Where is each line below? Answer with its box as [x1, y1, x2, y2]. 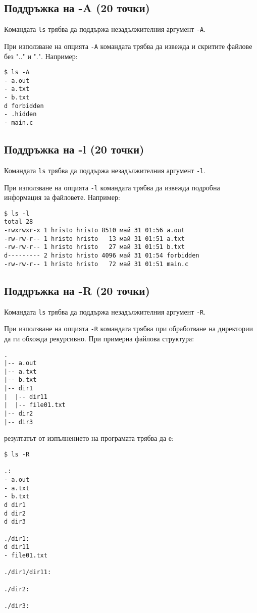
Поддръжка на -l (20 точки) [4, 141, 144, 157]
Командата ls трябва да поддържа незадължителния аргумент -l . [4, 165, 206, 175]
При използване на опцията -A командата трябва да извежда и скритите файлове [4, 40, 252, 51]
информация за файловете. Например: [4, 192, 120, 202]
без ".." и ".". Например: [4, 50, 78, 61]
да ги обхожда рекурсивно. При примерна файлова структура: [4, 333, 194, 343]
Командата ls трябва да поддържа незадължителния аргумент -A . [4, 24, 206, 34]
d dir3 [4, 518, 26, 526]
